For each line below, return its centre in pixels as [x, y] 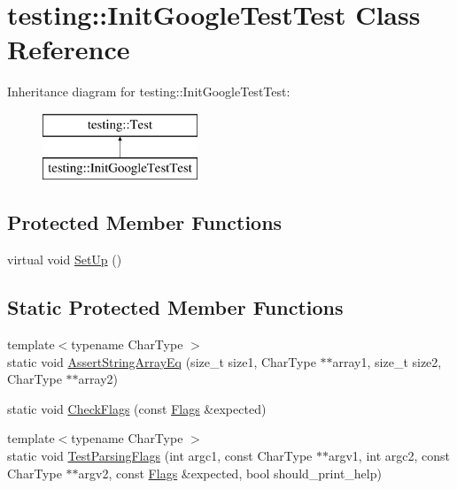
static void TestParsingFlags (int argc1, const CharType [160, 456]
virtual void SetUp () [65, 260]
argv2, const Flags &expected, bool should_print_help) [230, 473]
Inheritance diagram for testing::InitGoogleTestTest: [149, 92]
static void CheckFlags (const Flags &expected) [137, 408]
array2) [98, 379]
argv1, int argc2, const [389, 456]
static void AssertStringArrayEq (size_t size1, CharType [162, 361]
